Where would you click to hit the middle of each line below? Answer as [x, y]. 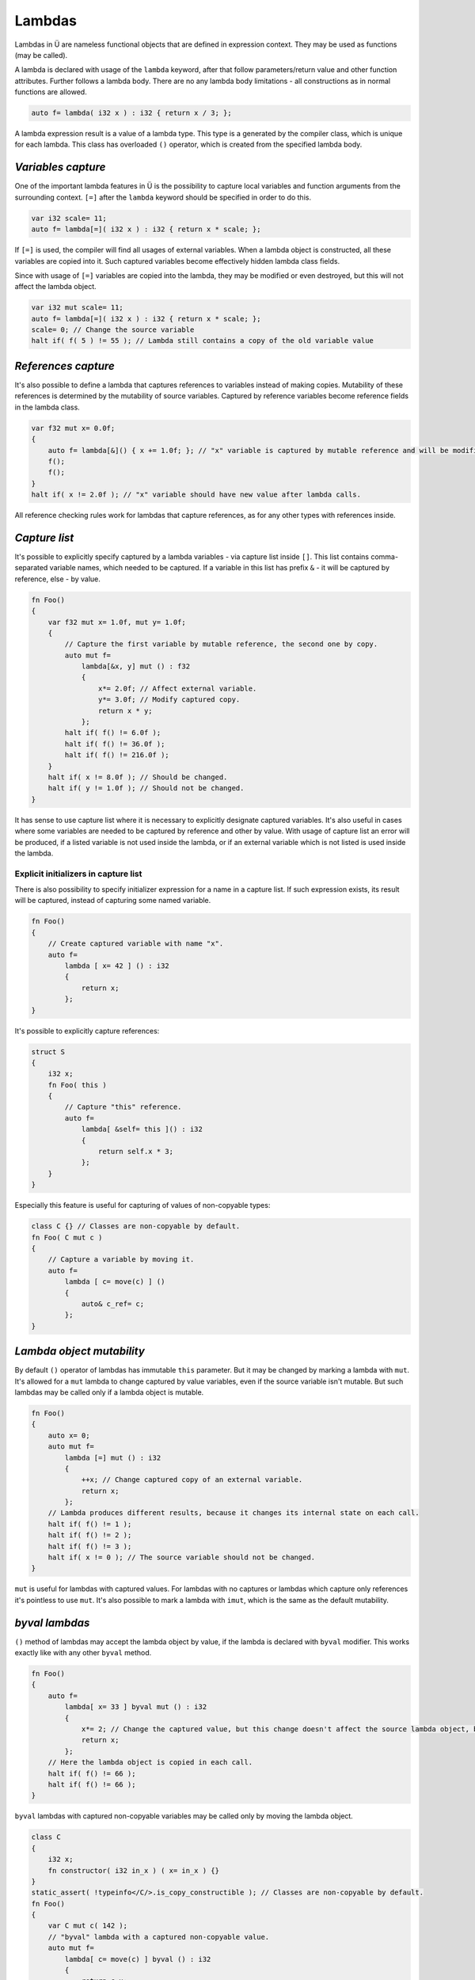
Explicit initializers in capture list [78, 874]
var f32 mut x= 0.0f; [73, 428]
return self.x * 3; [136, 1152]
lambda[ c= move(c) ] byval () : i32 [138, 1959]
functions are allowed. [51, 92]
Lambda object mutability [80, 1352]
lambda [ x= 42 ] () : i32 [117, 965]
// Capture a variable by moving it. [121, 1260]
